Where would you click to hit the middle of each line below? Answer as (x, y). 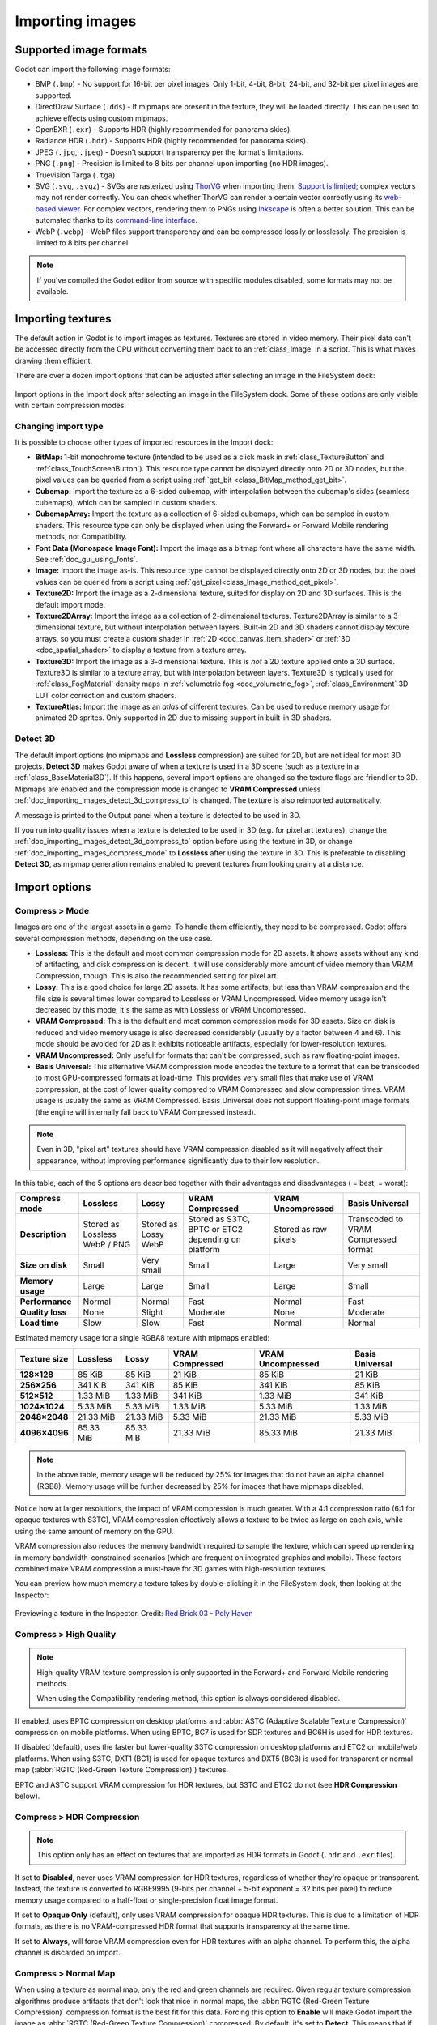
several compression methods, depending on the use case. (114, 938)
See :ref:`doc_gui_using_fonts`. (87, 559)
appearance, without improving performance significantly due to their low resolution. (178, 1160)
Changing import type (59, 426)
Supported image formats (81, 50)
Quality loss (43, 1312)
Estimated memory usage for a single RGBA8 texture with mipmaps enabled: (142, 1338)
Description (43, 1234)
